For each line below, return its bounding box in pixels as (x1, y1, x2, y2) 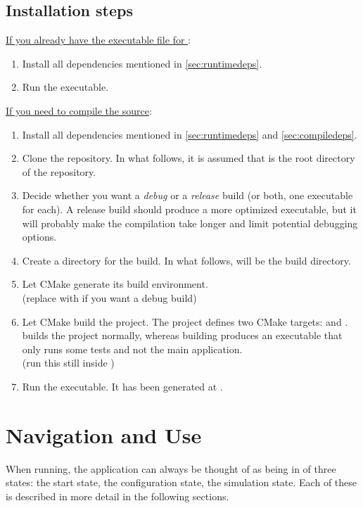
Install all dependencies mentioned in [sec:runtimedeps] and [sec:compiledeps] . (22, 127, 357, 141)
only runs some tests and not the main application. (22, 341, 243, 356)
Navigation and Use (6, 420, 202, 449)
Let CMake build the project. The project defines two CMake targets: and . (22, 314, 348, 329)
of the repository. (22, 164, 96, 179)
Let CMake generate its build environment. (22, 277, 208, 291)
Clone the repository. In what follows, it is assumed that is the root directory (22, 151, 355, 165)
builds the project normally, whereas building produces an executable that (22, 328, 343, 343)
